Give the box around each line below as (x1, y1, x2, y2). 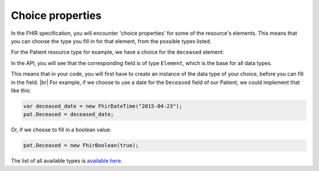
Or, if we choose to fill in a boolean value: (11, 126, 112, 133)
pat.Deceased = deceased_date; (23, 111, 115, 118)
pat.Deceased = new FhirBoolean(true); (23, 142, 139, 149)
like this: (11, 86, 31, 94)
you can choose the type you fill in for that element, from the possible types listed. (11, 37, 212, 44)
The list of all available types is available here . (11, 157, 123, 164)
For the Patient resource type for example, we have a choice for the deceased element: (11, 49, 224, 56)
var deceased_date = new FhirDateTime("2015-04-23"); (23, 102, 183, 109)
